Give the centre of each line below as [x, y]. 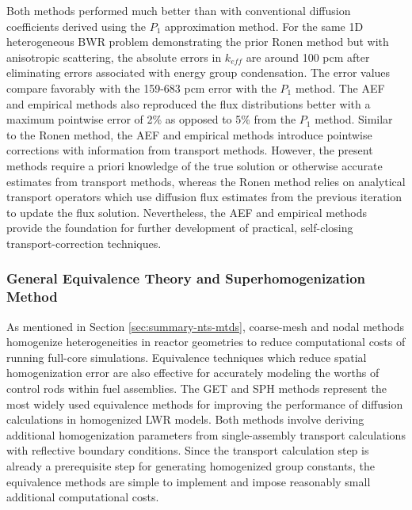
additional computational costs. [83, 497]
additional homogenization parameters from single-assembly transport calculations [206, 434]
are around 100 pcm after [308, 57]
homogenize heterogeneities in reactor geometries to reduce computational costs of [206, 342]
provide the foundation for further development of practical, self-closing [180, 228]
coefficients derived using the [76, 26]
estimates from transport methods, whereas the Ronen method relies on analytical [206, 181]
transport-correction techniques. [84, 243]
